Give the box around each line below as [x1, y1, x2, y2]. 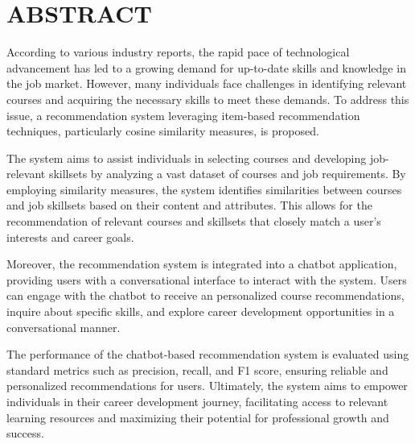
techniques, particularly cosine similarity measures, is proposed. [6, 122, 319, 139]
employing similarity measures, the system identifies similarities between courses [6, 181, 402, 197]
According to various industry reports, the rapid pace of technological [6, 44, 350, 60]
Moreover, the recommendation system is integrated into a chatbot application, [6, 255, 397, 272]
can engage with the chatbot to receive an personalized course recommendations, [6, 287, 405, 304]
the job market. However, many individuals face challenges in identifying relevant [6, 75, 407, 92]
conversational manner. [6, 318, 121, 335]
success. [6, 425, 44, 442]
